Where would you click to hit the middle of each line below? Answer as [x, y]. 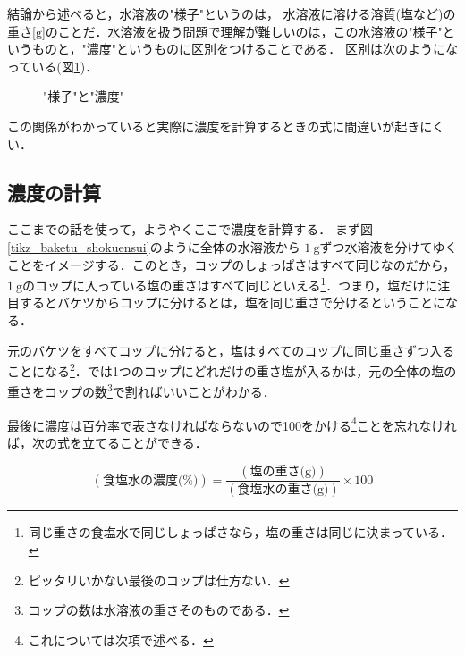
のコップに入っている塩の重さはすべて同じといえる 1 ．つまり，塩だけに [230, 284]
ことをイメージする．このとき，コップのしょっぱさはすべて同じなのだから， [232, 264]
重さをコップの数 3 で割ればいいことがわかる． [141, 390]
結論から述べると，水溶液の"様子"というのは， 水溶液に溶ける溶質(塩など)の [232, 13]
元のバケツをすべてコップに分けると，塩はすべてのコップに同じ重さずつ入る [231, 350]
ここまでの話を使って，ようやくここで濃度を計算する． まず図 [190, 229]
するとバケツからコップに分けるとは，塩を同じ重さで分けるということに [232, 302]
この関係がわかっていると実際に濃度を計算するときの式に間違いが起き [214, 126]
